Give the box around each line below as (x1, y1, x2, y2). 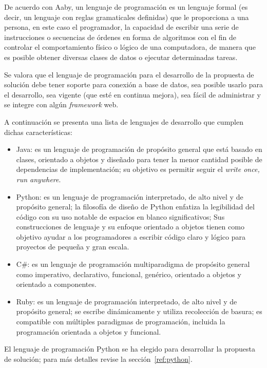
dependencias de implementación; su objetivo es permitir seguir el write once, (16, 164, 260, 175)
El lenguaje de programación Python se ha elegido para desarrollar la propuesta (4, 343, 255, 354)
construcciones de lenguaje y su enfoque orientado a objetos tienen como (16, 221, 244, 232)
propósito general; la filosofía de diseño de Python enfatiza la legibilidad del (16, 201, 255, 212)
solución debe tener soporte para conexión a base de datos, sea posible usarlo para (4, 79, 263, 90)
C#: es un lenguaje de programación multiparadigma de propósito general (16, 259, 250, 269)
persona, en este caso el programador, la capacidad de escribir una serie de (4, 22, 239, 32)
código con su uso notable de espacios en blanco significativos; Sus (16, 211, 225, 222)
